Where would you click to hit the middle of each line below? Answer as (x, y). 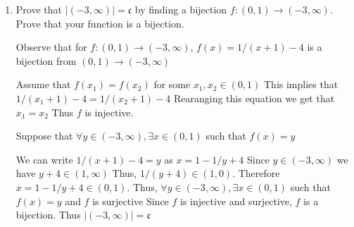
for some (172, 84)
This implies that (301, 84)
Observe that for (51, 47)
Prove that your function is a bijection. (100, 23)
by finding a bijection (181, 9)
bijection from (46, 60)
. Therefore (256, 173)
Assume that (43, 84)
